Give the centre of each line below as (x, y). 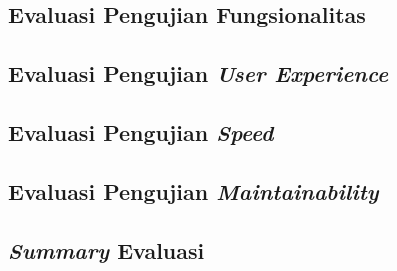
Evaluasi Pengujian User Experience (198, 73)
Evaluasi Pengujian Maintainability (193, 190)
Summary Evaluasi (106, 249)
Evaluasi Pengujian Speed (141, 131)
